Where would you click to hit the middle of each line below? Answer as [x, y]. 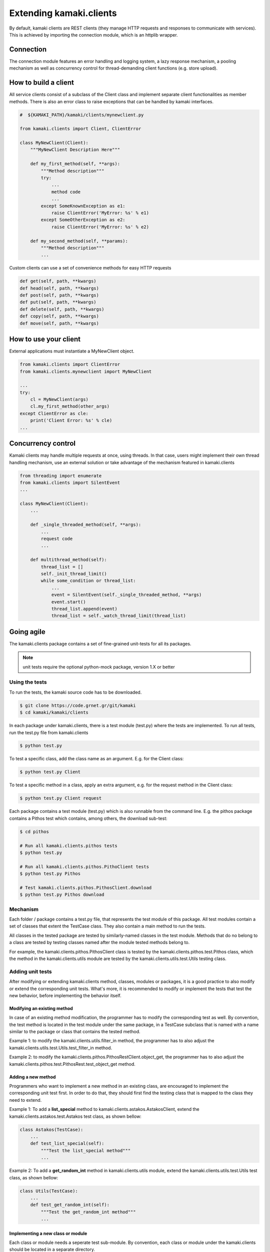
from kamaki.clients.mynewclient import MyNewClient [86, 371]
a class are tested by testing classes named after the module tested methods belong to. [99, 943]
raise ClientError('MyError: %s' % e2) [100, 227]
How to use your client [45, 339]
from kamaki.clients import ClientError [70, 365]
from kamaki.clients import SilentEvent [70, 483]
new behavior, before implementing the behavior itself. [65, 995]
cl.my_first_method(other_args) [70, 406]
